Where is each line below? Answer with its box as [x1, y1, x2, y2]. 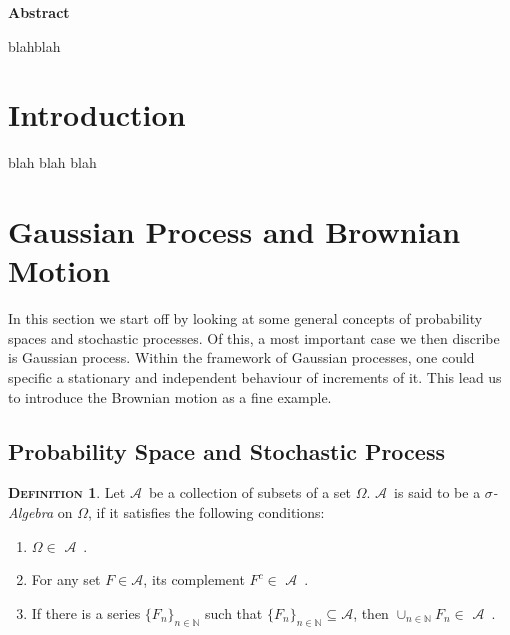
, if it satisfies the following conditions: [88, 501, 325, 522]
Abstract [8, 2, 70, 22]
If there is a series [31, 602, 141, 623]
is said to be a [394, 482, 481, 503]
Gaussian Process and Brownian [8, 211, 461, 252]
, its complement [143, 569, 245, 590]
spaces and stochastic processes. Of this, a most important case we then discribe [8, 327, 500, 348]
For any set [31, 569, 101, 590]
